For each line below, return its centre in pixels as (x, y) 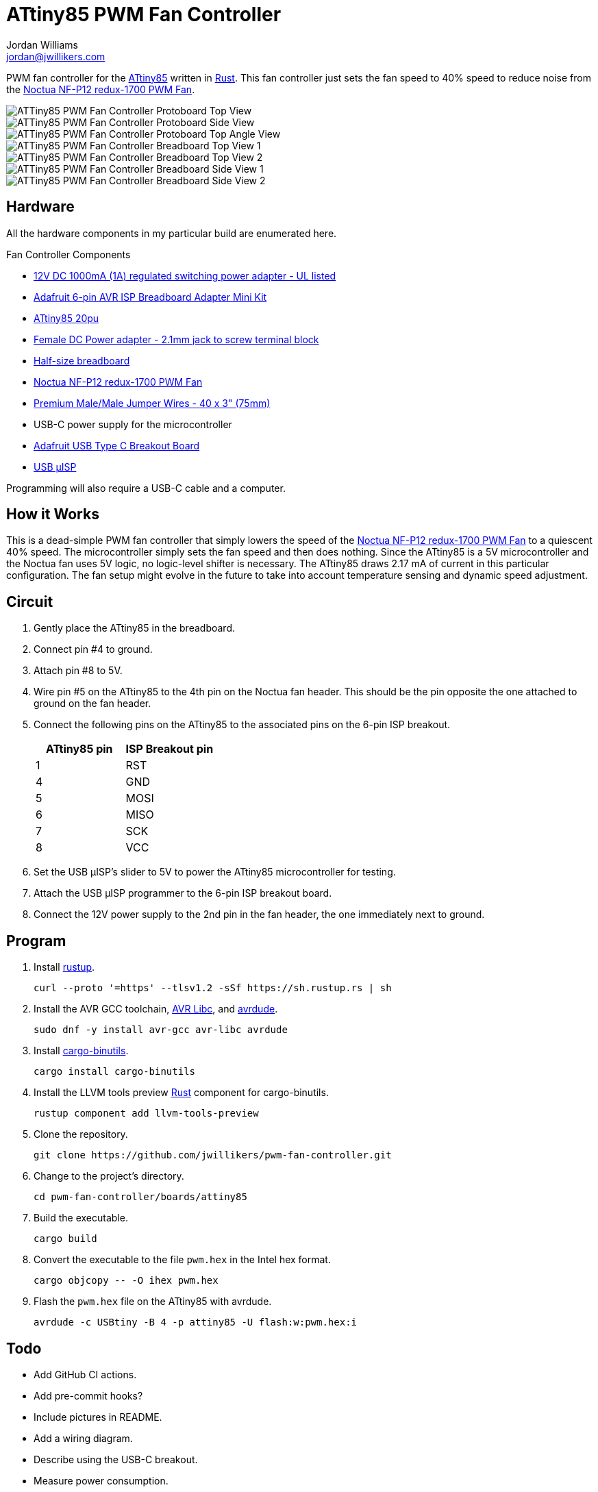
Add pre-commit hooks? (88, 1395)
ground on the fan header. (92, 704)
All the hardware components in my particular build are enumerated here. (172, 233)
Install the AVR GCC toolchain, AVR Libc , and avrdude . (156, 1009)
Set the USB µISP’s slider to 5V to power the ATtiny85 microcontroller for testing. (215, 872)
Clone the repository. (81, 1134)
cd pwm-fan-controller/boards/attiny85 (140, 1197)
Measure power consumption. (101, 1480)
